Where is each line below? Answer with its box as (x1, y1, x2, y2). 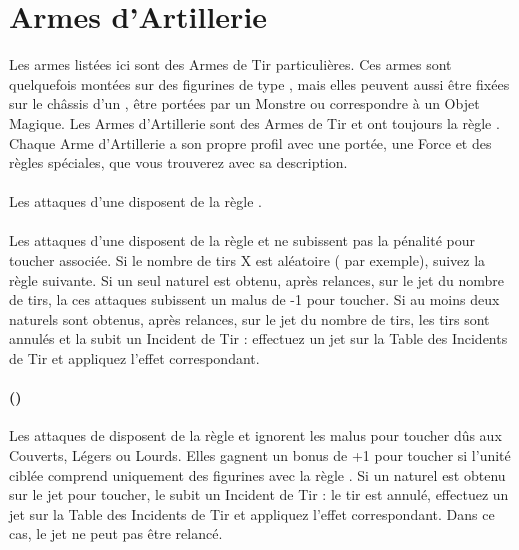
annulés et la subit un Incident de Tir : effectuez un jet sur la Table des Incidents (9, 328, 508, 349)
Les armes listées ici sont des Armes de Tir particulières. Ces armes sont (9, 54, 452, 75)
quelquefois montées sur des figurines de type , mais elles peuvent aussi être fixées (9, 73, 510, 94)
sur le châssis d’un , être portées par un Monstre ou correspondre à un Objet (9, 93, 480, 114)
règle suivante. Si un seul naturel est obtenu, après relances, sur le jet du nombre (9, 269, 504, 290)
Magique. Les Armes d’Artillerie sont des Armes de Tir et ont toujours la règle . (9, 112, 500, 133)
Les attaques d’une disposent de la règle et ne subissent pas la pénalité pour (9, 230, 475, 251)
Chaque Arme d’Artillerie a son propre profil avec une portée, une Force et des (9, 132, 492, 153)
